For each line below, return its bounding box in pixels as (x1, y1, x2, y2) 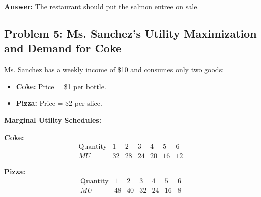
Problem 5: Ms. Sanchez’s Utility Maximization (4, 25, 257, 41)
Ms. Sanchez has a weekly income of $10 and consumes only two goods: (4, 64, 224, 75)
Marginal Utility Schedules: (4, 114, 102, 125)
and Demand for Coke (4, 40, 122, 56)
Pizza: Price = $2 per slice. (16, 98, 102, 108)
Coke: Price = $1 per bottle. (16, 81, 106, 91)
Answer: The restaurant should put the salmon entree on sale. (4, 1, 199, 11)
